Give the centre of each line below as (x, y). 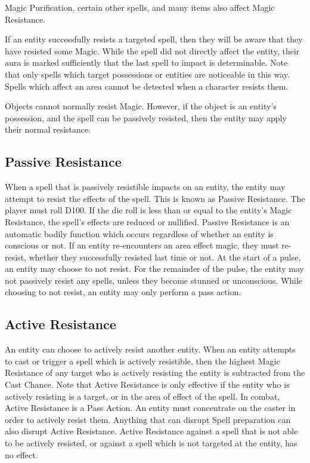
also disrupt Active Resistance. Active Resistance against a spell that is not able (151, 431)
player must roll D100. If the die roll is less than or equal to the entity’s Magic (148, 210)
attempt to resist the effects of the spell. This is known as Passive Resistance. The (155, 198)
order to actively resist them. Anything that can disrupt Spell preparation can (148, 419)
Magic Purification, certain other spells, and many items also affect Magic (140, 7)
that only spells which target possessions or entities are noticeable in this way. (147, 74)
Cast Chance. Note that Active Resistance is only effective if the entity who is (147, 384)
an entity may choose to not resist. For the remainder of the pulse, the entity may (154, 269)
